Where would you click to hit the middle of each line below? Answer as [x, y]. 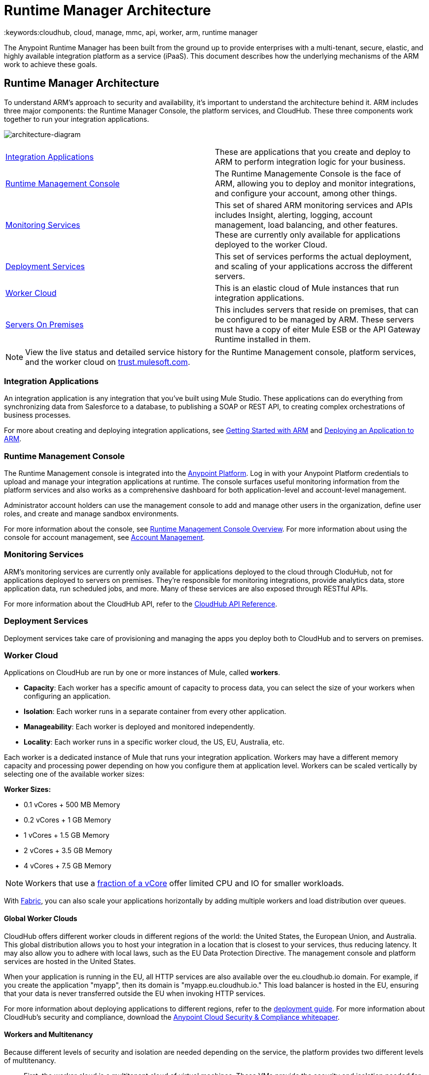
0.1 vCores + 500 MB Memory [72, 805]
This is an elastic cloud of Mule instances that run [307, 288]
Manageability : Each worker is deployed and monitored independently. [139, 727]
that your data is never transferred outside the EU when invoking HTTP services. [135, 993]
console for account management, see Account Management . [105, 537]
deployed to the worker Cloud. [271, 244]
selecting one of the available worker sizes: [74, 774]
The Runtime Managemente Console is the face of [308, 173]
